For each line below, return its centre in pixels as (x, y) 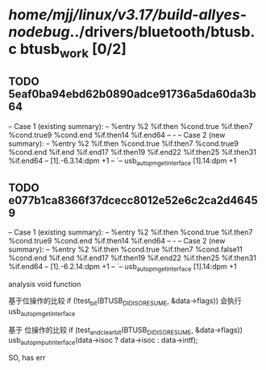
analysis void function (45, 284)
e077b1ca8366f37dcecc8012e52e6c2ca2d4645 (133, 200)
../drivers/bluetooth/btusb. (162, 32)
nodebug (39, 32)
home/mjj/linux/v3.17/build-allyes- (128, 15)
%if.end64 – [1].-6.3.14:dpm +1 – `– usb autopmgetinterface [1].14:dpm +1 (123, 161)
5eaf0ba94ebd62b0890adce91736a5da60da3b (132, 94)
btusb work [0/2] (73, 51)
